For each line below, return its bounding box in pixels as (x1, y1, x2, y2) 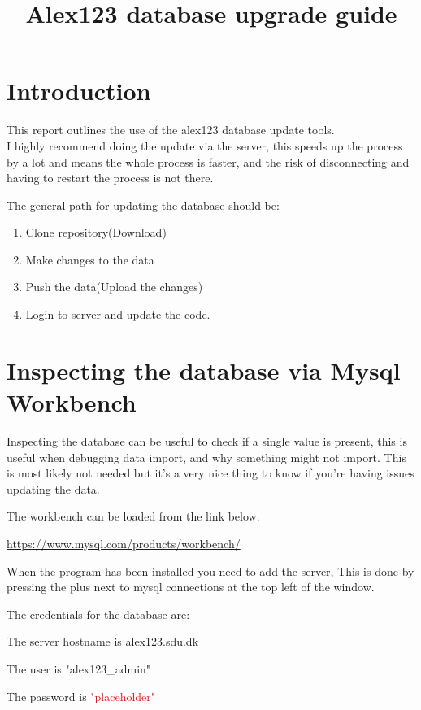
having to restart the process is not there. (7, 169, 214, 186)
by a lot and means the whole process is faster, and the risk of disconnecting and (7, 153, 410, 170)
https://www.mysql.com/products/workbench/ (7, 534, 241, 551)
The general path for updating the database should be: (7, 196, 280, 213)
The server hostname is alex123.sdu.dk (7, 633, 199, 650)
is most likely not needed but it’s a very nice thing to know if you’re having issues (7, 464, 414, 481)
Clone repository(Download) (25, 224, 167, 241)
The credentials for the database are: (7, 605, 190, 622)
